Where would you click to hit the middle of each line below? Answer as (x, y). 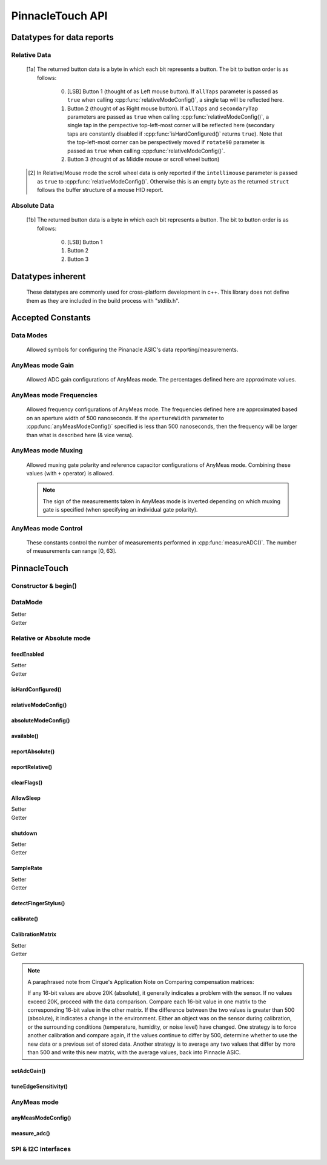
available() (25, 736)
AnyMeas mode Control (47, 528)
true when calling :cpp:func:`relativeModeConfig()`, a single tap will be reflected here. (176, 100)
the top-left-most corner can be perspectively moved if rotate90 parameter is (166, 142)
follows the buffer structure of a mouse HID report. (100, 190)
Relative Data (31, 54)
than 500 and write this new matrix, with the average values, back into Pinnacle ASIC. (134, 1052)
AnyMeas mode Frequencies (54, 395)
